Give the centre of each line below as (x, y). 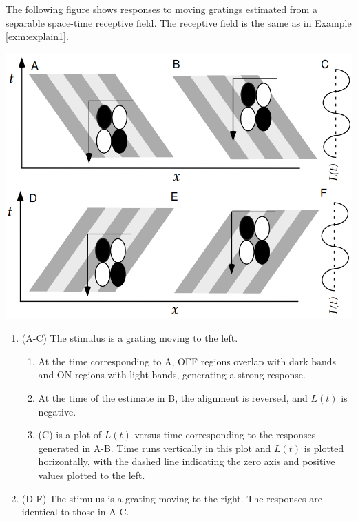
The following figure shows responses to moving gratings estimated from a (161, 9)
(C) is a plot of (70, 435)
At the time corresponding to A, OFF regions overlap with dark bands (187, 361)
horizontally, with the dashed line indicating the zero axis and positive (187, 461)
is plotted (324, 448)
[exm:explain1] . (37, 36)
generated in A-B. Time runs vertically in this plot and (155, 448)
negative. (57, 411)
